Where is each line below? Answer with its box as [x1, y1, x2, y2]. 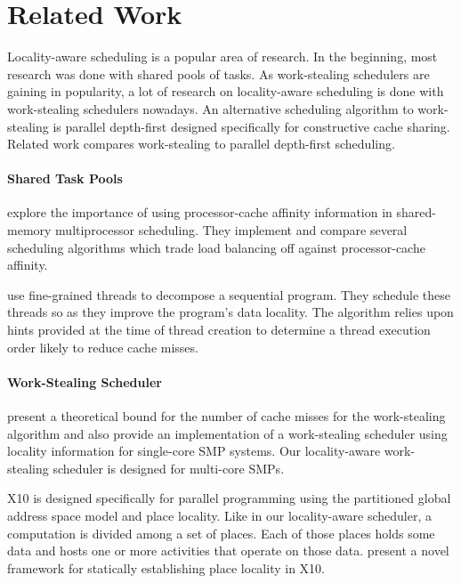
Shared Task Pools [7, 169, 123, 188]
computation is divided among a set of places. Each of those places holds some [7, 523, 435, 542]
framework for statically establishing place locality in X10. [7, 558, 325, 577]
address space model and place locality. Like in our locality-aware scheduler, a [7, 506, 433, 524]
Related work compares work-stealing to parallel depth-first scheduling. [7, 134, 395, 153]
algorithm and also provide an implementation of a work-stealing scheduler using [7, 424, 448, 442]
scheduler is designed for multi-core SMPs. [53, 458, 285, 477]
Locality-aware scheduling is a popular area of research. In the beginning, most [7, 47, 438, 66]
